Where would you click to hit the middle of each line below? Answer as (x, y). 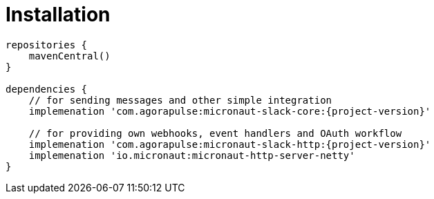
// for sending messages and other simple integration (180, 100)
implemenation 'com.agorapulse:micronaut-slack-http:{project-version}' (230, 144)
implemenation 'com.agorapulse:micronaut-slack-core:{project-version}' (230, 111)
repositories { (47, 45)
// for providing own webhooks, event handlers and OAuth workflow (215, 133)
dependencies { (47, 89)
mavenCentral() (69, 56)
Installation (58, 15)
